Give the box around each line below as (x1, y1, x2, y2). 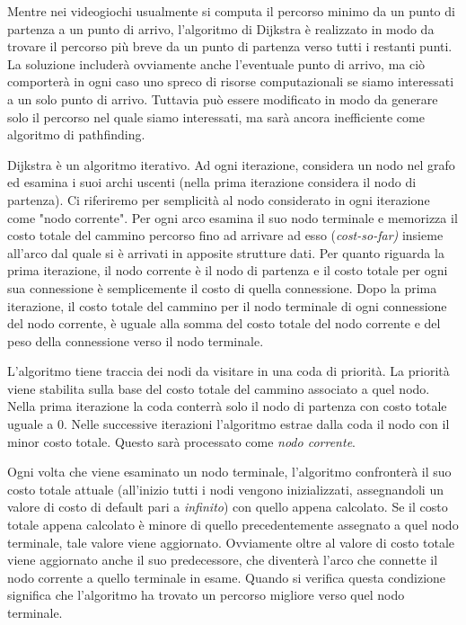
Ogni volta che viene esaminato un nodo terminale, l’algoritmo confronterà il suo (7, 462, 452, 481)
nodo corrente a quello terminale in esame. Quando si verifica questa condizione (7, 567, 446, 586)
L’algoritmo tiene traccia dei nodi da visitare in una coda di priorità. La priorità (7, 362, 450, 380)
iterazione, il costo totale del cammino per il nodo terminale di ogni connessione (7, 296, 447, 315)
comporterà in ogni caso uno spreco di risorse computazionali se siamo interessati (7, 72, 454, 91)
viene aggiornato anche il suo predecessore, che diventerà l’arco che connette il (7, 550, 438, 569)
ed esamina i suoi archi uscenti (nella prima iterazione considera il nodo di (7, 173, 417, 192)
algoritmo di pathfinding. (7, 125, 145, 144)
